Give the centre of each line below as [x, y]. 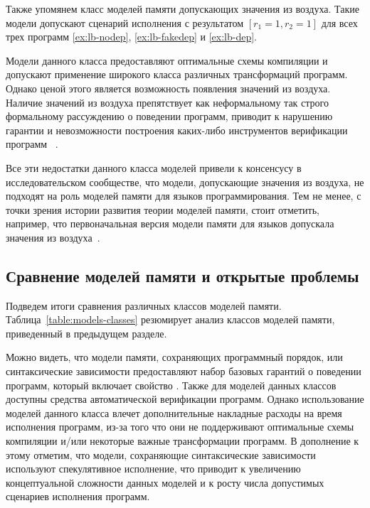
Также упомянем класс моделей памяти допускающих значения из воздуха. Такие [183, 9]
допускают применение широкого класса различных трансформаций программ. [177, 74]
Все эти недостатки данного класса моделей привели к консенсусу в [154, 167]
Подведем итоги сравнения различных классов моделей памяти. [144, 305]
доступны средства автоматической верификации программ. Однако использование [185, 399]
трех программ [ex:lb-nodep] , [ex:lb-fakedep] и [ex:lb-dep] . [132, 37]
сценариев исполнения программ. [78, 496]
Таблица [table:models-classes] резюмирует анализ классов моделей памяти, [170, 319]
